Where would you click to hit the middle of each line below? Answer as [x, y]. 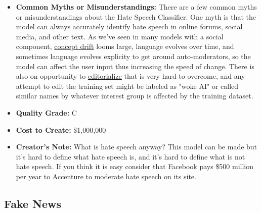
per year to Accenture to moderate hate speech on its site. [106, 176]
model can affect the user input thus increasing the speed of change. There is [135, 66]
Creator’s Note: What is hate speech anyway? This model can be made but [137, 147]
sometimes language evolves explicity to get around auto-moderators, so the [133, 56]
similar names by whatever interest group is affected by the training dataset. [135, 96]
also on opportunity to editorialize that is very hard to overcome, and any [130, 76]
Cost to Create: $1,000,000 [61, 129]
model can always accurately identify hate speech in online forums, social [129, 26]
